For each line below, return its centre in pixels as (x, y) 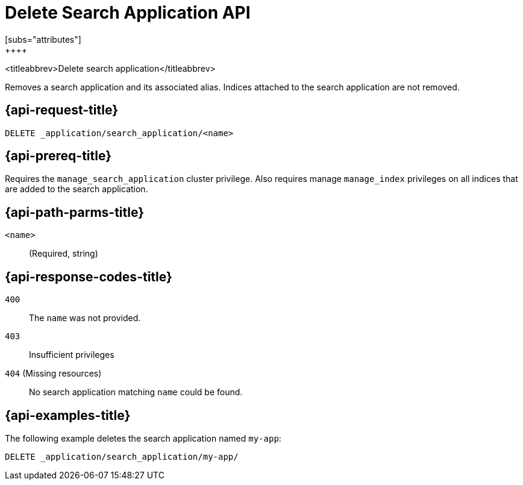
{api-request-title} (61, 110)
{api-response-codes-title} (89, 277)
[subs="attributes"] (43, 39)
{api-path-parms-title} (75, 212)
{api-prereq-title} (58, 156)
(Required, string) (64, 254)
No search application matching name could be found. (136, 392)
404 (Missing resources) (53, 374)
